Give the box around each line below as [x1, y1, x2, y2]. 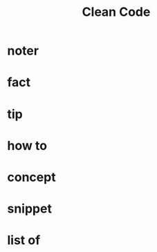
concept [7, 169, 57, 185]
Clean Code [82, 4, 151, 20]
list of [7, 233, 41, 249]
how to [7, 137, 47, 153]
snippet [7, 201, 52, 217]
